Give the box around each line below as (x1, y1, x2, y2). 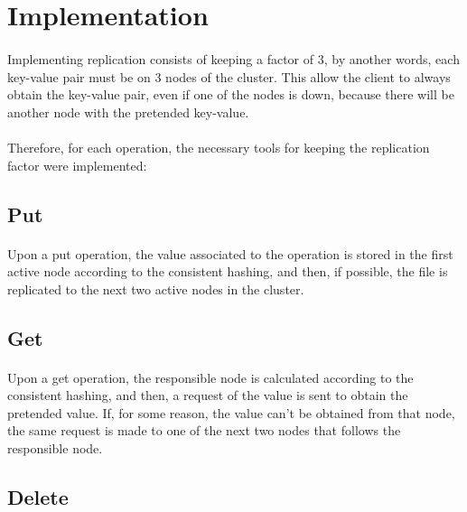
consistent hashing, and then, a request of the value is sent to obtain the (7, 386, 408, 405)
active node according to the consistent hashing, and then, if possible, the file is (7, 262, 448, 281)
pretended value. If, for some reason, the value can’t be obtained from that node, (7, 403, 455, 422)
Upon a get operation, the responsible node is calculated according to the (7, 368, 414, 386)
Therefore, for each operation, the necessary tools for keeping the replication (7, 137, 430, 156)
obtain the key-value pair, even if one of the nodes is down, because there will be (7, 85, 454, 104)
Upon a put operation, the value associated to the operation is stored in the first (7, 244, 453, 263)
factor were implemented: (7, 155, 147, 174)
